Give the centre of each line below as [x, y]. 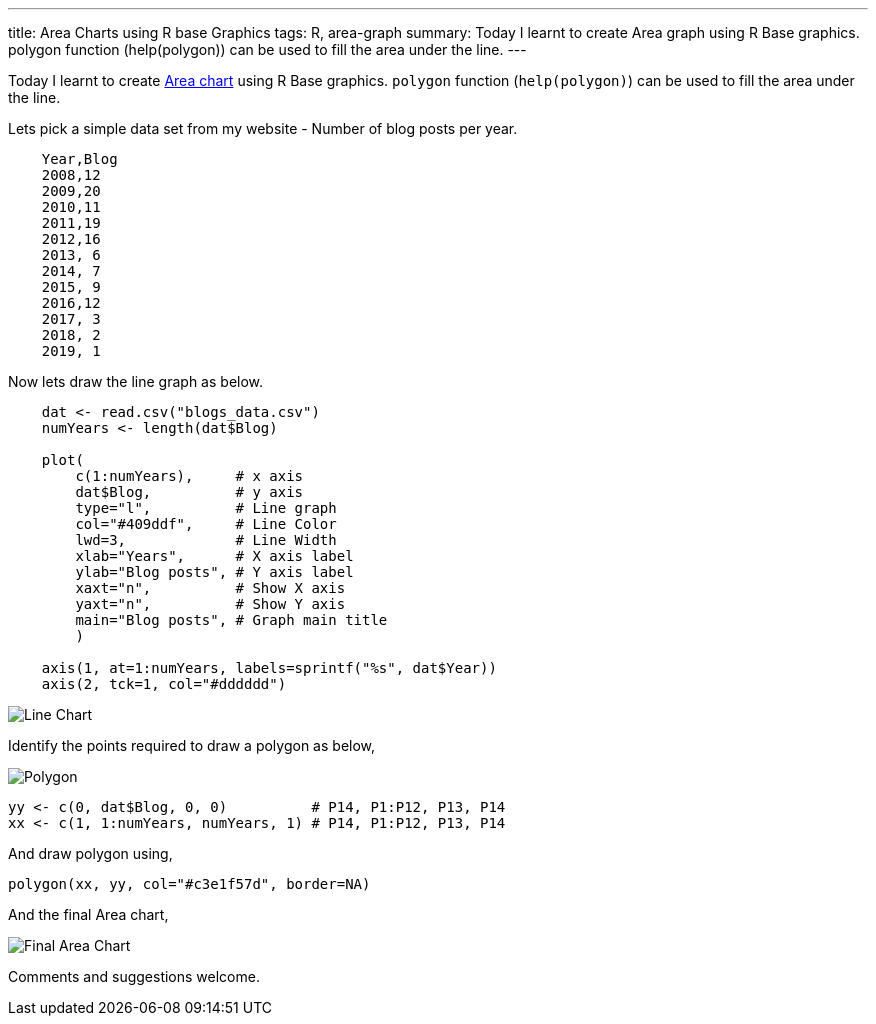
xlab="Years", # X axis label [214, 556]
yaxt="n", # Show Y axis [210, 604]
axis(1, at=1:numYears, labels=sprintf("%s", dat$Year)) [269, 668]
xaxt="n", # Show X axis [210, 588]
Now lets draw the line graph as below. [136, 381]
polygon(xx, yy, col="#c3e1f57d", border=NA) [189, 884]
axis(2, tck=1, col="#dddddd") [164, 684]
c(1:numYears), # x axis [189, 476]
